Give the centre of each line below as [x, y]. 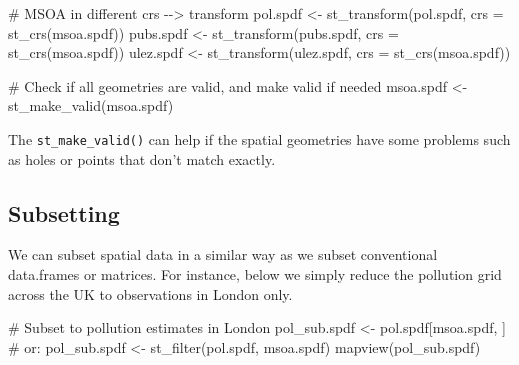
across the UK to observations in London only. [150, 293]
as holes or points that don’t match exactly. [142, 158]
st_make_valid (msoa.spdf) [91, 105]
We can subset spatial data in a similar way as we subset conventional [223, 254]
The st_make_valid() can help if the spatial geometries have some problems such [259, 138]
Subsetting [64, 212]
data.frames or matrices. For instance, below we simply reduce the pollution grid [255, 274]
